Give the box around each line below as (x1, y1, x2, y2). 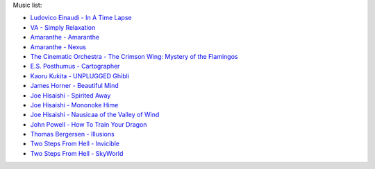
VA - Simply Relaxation (30, 23, 96, 31)
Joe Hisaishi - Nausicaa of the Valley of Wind (30, 111, 160, 119)
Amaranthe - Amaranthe (30, 33, 100, 42)
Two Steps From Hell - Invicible (30, 139, 119, 148)
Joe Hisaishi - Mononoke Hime (30, 100, 119, 109)
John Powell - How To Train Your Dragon (30, 120, 147, 128)
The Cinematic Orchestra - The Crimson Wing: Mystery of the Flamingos (30, 52, 238, 60)
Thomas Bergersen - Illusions (30, 130, 115, 139)
